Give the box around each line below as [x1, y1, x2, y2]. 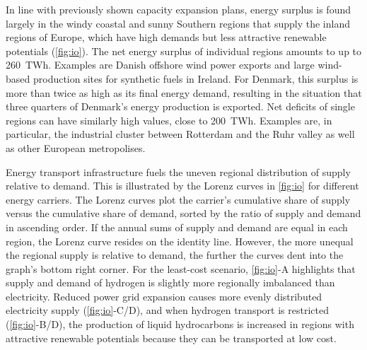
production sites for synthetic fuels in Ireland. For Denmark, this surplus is [33, 71, 359, 86]
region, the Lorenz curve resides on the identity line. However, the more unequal [6, 233, 354, 248]
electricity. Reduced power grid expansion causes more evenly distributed [6, 288, 322, 303]
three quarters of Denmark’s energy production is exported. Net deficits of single [6, 99, 355, 114]
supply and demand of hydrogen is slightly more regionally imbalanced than [6, 275, 335, 290]
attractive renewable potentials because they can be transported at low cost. [6, 330, 337, 345]
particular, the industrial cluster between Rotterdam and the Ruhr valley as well [6, 127, 355, 141]
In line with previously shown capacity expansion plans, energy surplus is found [6, 2, 351, 16]
